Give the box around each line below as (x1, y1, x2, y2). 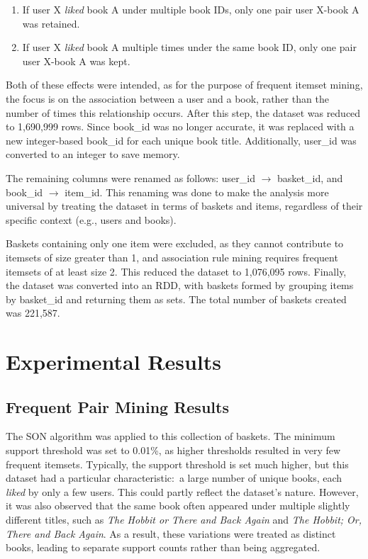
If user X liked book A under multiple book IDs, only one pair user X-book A (22, 2, 359, 16)
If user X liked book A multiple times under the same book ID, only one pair (22, 40, 357, 55)
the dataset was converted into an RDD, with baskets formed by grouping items (6, 278, 354, 293)
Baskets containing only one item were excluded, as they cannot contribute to (6, 236, 344, 251)
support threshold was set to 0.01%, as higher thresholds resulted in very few (6, 443, 341, 458)
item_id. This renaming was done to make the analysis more (65, 184, 329, 199)
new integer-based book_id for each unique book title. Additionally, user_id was (6, 132, 357, 147)
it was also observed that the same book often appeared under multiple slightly (6, 498, 350, 513)
